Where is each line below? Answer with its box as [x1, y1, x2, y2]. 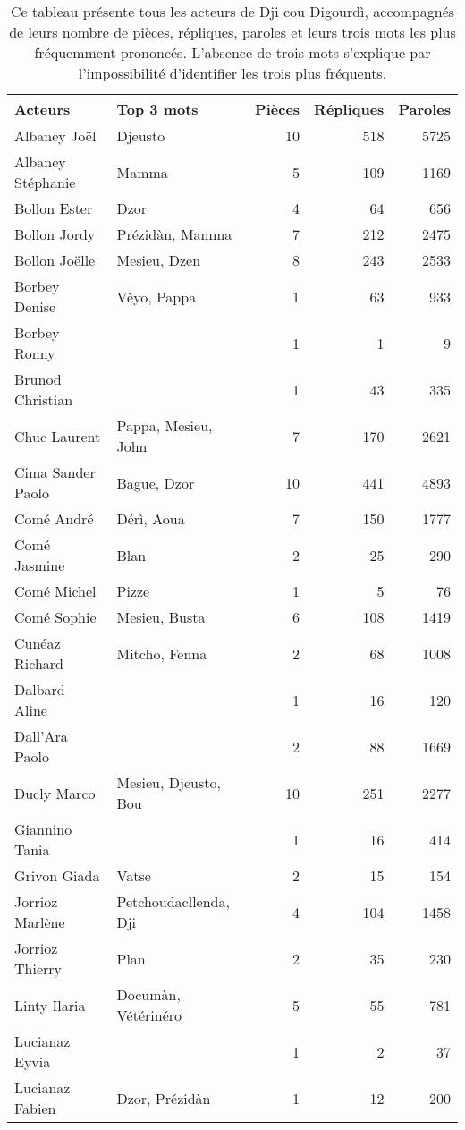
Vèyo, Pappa [116, 285, 197, 307]
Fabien [14, 1098, 56, 1118]
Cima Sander [14, 462, 96, 482]
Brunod [14, 369, 62, 389]
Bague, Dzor [116, 472, 195, 493]
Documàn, [116, 984, 181, 1005]
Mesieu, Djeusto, [116, 772, 221, 793]
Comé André [14, 508, 94, 529]
